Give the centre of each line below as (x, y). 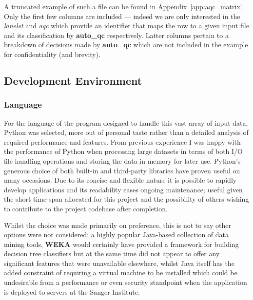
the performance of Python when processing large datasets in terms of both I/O (123, 151)
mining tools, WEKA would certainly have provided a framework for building (121, 244)
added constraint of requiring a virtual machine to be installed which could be (121, 272)
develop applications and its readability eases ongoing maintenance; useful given (123, 189)
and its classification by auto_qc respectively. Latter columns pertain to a (116, 35)
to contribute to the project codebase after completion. (86, 208)
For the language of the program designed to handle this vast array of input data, (126, 122)
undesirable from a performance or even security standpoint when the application (126, 282)
